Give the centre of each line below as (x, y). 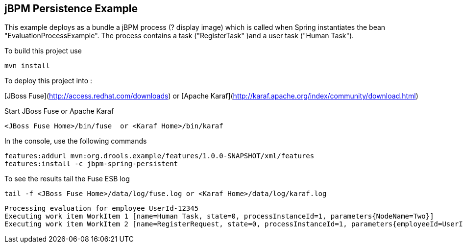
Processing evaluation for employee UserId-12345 (102, 209)
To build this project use (43, 51)
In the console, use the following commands (76, 141)
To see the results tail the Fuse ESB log (67, 179)
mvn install (27, 66)
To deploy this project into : (49, 81)
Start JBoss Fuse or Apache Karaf (59, 111)
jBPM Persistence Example (71, 9)
